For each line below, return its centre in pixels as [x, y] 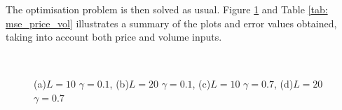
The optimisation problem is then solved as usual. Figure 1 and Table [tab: [167, 9]
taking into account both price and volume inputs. [114, 37]
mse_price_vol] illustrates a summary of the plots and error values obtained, [171, 23]
